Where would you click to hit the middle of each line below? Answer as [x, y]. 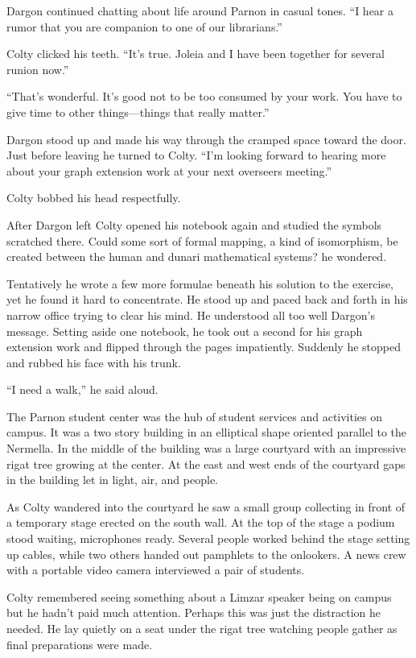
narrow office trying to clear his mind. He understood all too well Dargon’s [191, 315]
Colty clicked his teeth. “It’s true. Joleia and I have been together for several [196, 54]
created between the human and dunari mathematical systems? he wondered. [197, 257]
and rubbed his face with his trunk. [94, 362]
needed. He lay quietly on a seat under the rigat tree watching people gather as [202, 628]
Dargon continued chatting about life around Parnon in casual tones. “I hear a [200, 10]
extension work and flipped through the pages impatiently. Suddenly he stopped [204, 347]
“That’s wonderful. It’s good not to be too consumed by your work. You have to [204, 96]
